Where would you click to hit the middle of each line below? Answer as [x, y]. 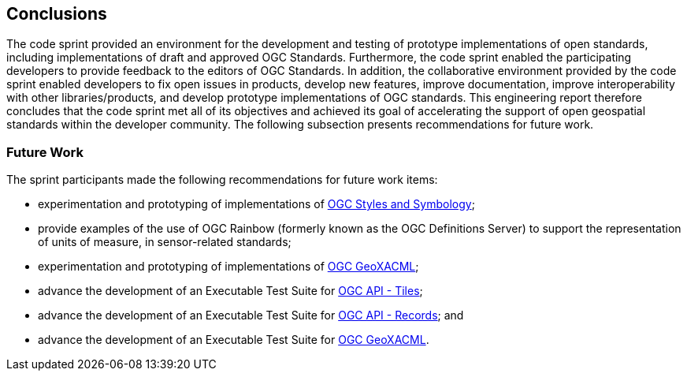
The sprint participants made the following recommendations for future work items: [222, 180]
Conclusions [57, 14]
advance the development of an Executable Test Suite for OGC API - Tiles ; [230, 291]
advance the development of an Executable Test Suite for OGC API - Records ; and [251, 315]
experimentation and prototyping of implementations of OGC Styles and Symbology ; [256, 204]
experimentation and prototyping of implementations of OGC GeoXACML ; [228, 267]
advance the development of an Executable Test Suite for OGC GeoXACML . [234, 340]
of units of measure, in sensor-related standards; [165, 242]
